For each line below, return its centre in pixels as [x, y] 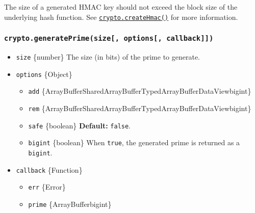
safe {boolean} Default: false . [80, 125]
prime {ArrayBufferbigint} [70, 204]
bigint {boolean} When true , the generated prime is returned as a [134, 142]
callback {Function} [49, 169]
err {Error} [47, 187]
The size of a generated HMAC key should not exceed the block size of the [121, 7]
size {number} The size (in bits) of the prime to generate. [108, 57]
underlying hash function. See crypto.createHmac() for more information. [121, 17]
